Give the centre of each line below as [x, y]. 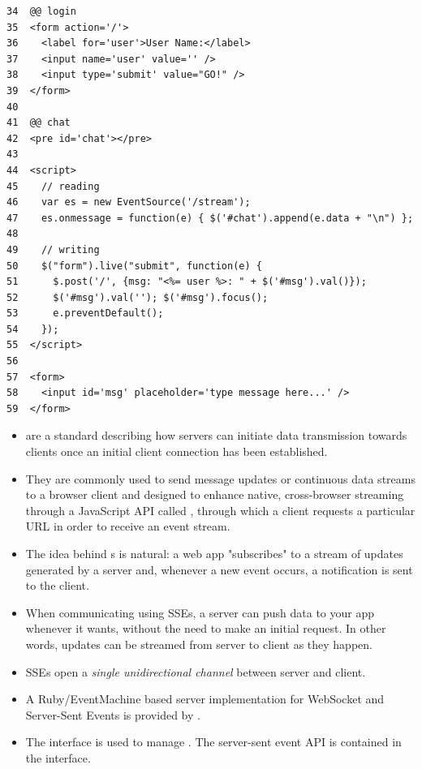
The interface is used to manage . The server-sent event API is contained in [213, 742]
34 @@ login [41, 11]
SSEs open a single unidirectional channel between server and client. [196, 671]
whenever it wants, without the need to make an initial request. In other [206, 628]
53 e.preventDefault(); [85, 314]
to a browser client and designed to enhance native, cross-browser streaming [215, 494]
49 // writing [53, 249]
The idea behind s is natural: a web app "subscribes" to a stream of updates [214, 553]
